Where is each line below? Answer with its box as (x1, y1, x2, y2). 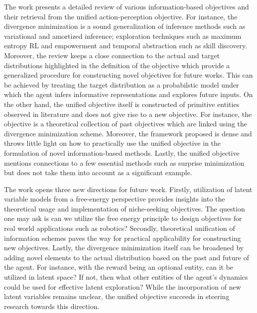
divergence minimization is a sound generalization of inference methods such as (4, 21, 246, 31)
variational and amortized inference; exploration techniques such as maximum (4, 30, 242, 41)
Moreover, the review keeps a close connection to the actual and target (4, 50, 220, 60)
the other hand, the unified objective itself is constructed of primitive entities (4, 99, 240, 109)
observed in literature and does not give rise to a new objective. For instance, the (4, 108, 252, 119)
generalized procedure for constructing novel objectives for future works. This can (4, 70, 253, 80)
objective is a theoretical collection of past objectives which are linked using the (4, 118, 248, 129)
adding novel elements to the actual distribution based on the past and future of (4, 252, 249, 262)
